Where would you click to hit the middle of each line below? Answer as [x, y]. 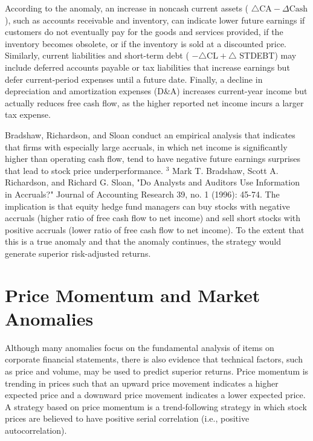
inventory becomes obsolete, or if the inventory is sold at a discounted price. [146, 43]
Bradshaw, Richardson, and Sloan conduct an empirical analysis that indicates [150, 134]
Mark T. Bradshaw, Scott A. [225, 170]
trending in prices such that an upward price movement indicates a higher [142, 383]
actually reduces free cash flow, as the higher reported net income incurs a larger [154, 102]
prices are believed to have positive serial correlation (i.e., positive [127, 418]
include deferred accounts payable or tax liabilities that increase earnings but [147, 67]
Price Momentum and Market [133, 295]
